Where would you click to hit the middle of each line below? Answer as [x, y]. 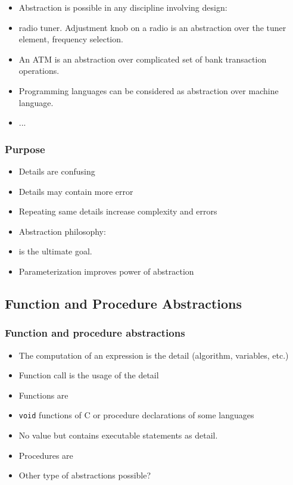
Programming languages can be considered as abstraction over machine [149, 90]
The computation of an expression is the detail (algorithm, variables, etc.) [154, 355]
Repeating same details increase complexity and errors [118, 211]
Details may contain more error [76, 191]
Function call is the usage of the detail [89, 375]
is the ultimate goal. [55, 251]
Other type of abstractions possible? [85, 475]
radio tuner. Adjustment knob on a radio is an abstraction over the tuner [152, 27]
